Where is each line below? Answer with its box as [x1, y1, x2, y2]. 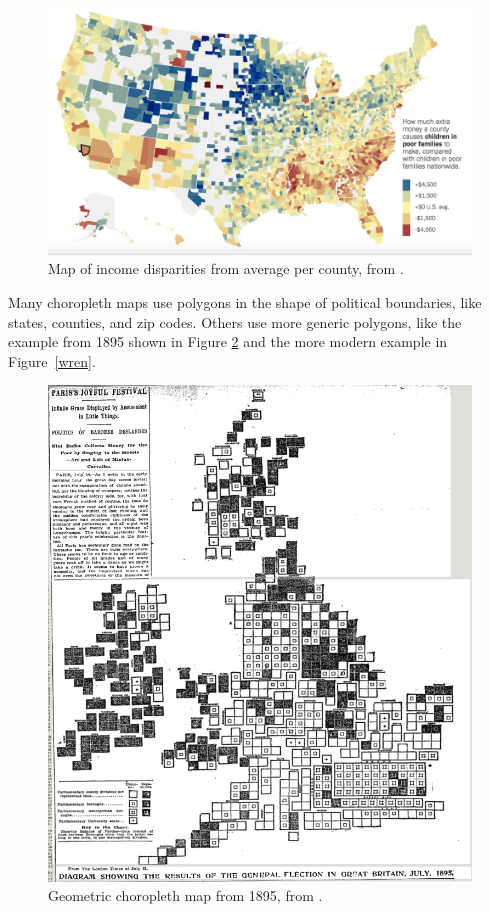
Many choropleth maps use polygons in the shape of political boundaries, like [8, 291, 482, 312]
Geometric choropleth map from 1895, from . [48, 885, 323, 906]
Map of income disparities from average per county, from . [48, 258, 404, 279]
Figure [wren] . [8, 350, 96, 371]
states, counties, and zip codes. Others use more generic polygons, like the [8, 311, 462, 332]
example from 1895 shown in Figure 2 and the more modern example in [8, 331, 448, 352]
